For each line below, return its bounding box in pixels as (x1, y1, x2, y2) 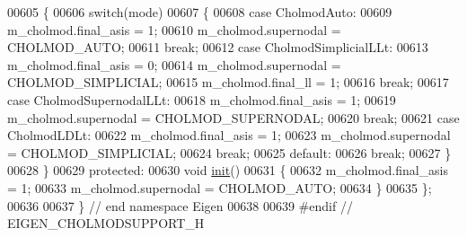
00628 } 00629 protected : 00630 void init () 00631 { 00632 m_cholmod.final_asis (7, 161, 449, 180)
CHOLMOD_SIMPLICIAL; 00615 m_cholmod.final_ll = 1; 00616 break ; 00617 (7, 73, 449, 92)
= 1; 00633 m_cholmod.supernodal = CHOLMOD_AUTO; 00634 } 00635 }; (7, 178, 432, 197)
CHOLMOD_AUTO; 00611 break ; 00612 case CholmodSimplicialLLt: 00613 (7, 38, 428, 57)
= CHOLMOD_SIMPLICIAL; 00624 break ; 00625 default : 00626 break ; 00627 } (7, 143, 452, 162)
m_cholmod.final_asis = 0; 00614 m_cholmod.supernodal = (7, 55, 341, 74)
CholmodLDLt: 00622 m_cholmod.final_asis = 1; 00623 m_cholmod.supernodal (7, 126, 451, 145)
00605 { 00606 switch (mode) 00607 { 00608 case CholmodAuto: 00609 (7, 3, 392, 21)
